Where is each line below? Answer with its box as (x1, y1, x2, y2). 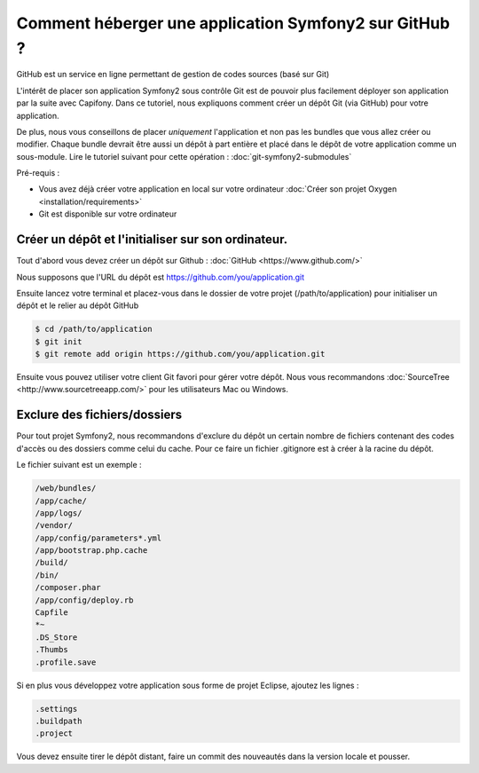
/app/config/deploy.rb (35, 595, 134, 605)
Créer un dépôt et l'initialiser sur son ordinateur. (16, 232, 288, 248)
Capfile (35, 608, 68, 618)
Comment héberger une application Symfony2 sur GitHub (16, 13, 451, 33)
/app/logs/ (35, 508, 82, 518)
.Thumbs (35, 644, 68, 655)
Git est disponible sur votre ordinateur (38, 209, 177, 219)
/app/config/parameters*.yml (35, 532, 162, 543)
